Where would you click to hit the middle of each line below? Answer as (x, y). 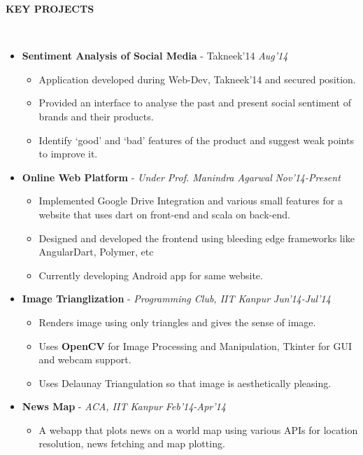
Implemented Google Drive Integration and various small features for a (191, 201)
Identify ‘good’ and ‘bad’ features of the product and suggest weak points (196, 140)
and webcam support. (85, 359)
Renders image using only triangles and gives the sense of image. (177, 322)
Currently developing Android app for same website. (151, 275)
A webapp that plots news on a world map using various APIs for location (198, 429)
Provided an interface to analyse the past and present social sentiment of (195, 103)
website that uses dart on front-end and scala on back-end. (164, 214)
